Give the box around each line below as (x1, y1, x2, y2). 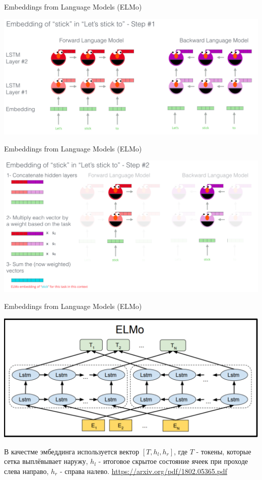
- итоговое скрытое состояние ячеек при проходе (98, 456, 248, 466)
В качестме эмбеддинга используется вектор (4, 446, 140, 456)
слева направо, (4, 465, 49, 476)
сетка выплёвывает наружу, (4, 456, 88, 466)
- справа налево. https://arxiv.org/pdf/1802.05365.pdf (59, 465, 227, 476)
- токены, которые (196, 446, 251, 456)
